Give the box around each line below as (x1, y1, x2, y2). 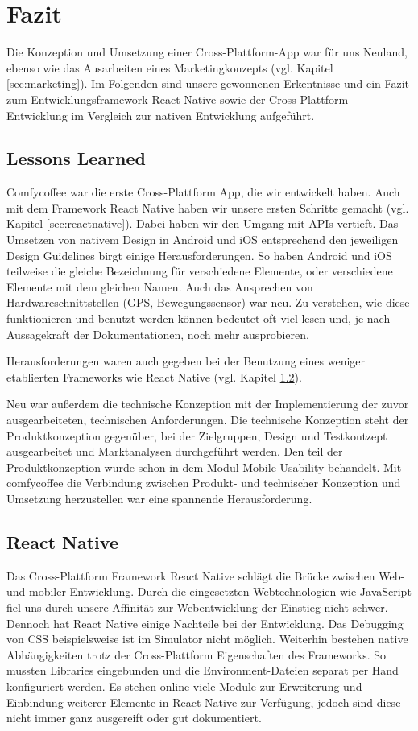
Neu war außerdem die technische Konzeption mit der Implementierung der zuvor (6, 395, 409, 412)
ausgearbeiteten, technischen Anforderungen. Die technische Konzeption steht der (6, 411, 409, 428)
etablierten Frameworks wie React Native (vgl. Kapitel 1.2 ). (6, 368, 302, 385)
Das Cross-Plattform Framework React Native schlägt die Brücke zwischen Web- (6, 567, 405, 584)
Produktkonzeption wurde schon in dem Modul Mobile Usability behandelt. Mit (6, 458, 402, 475)
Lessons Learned (6, 146, 146, 171)
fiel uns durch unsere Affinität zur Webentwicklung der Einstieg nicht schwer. (6, 598, 388, 615)
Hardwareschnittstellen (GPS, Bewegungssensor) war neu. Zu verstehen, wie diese (6, 294, 410, 311)
